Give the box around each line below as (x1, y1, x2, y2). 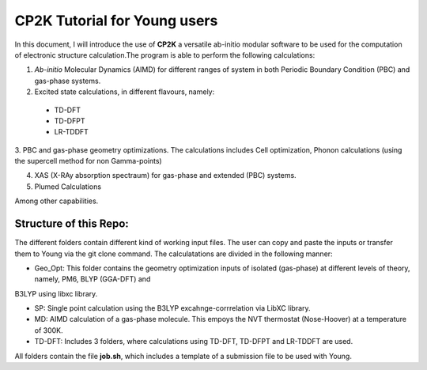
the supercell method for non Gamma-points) (14, 157, 162, 166)
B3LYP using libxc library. (14, 289, 98, 298)
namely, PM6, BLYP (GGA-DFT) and (34, 274, 151, 284)
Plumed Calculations (34, 182, 102, 191)
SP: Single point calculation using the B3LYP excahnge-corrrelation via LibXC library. (34, 304, 312, 313)
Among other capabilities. (14, 196, 99, 206)
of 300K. (34, 325, 63, 335)
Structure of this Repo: (14, 217, 130, 231)
